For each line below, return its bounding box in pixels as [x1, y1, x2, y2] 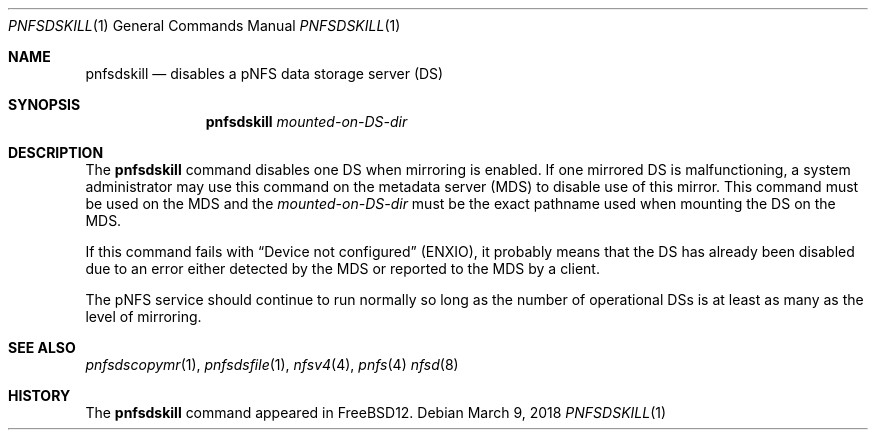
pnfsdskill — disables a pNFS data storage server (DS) [85, 65, 444, 82]
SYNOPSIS [8, 96, 81, 113]
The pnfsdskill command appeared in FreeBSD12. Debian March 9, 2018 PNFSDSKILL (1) [85, 404, 667, 421]
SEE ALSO [8, 339, 76, 356]
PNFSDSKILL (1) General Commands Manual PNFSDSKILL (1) [8, 17, 401, 34]
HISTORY [8, 387, 71, 404]
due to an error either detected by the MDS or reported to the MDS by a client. [85, 260, 600, 277]
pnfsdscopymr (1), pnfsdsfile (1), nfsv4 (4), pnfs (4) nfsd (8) [85, 356, 459, 373]
